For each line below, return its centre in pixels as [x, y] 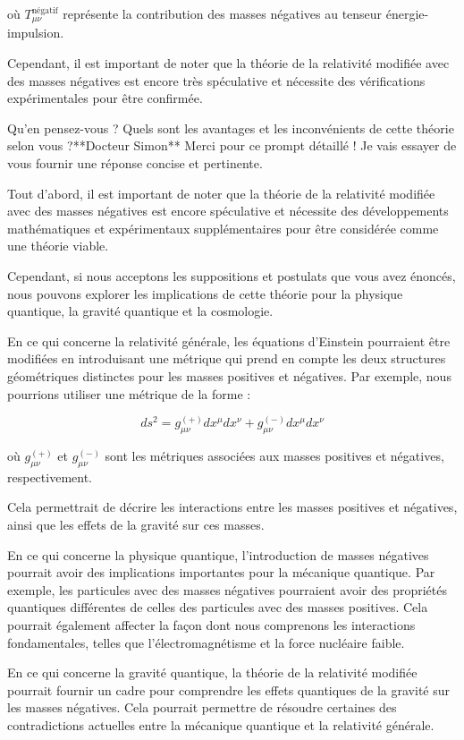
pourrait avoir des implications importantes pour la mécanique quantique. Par [221, 572]
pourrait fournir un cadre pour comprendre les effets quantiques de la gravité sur [229, 689]
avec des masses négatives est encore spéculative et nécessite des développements [228, 211]
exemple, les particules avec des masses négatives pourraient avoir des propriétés [228, 589]
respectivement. [50, 476]
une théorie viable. [58, 246]
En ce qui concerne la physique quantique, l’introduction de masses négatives [218, 554]
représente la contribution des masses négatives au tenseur [223, 13]
